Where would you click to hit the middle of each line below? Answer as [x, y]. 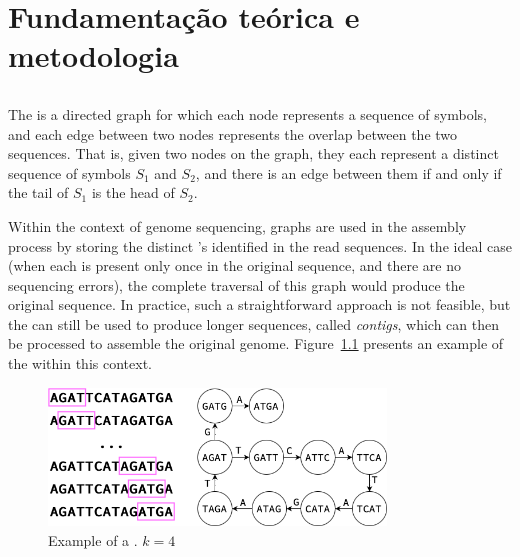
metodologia [93, 55]
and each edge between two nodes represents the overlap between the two [233, 133]
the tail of [38, 192]
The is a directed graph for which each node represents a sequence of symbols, [247, 113]
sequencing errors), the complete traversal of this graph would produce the [236, 284]
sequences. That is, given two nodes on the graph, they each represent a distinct [253, 153]
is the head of [133, 192]
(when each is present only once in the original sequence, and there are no [235, 265]
